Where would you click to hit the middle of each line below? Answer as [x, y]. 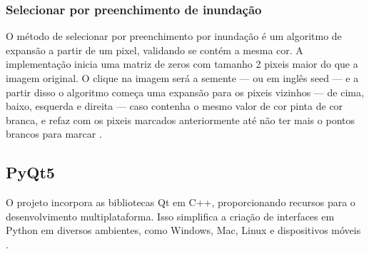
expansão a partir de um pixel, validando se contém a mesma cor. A [155, 50]
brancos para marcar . [54, 134]
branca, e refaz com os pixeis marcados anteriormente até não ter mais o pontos [180, 120]
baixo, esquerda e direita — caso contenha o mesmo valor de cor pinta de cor [175, 106]
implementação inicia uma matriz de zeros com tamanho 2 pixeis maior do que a [182, 64]
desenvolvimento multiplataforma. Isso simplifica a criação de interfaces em [170, 216]
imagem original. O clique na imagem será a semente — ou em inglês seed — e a [182, 78]
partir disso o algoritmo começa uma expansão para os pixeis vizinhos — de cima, [185, 92]
